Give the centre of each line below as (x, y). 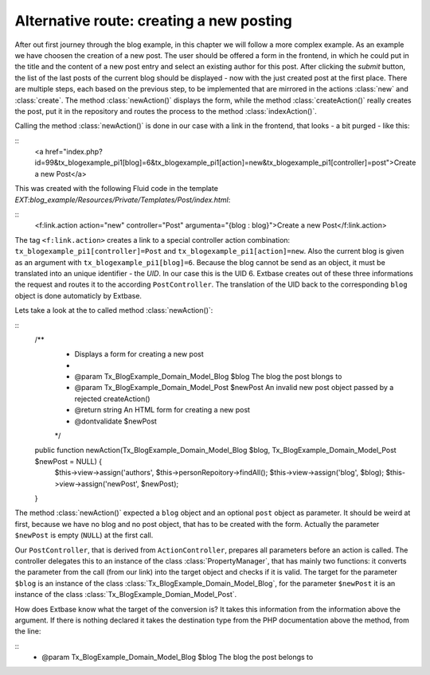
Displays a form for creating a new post (139, 354)
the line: (28, 631)
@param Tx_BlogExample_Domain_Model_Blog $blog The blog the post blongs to (208, 377)
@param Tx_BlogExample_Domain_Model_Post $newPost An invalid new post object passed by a (234, 388)
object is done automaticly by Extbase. (78, 295)
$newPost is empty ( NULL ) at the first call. (84, 535)
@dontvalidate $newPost (115, 421)
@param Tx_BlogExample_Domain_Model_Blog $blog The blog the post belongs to (178, 657)
